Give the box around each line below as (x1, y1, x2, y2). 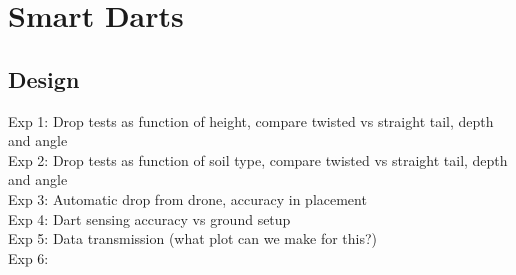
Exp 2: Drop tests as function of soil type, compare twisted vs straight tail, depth (8, 149, 508, 170)
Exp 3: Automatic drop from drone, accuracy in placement (8, 188, 367, 209)
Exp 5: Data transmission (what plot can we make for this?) (8, 228, 378, 249)
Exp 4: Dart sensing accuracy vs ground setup (8, 208, 291, 229)
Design (8, 63, 80, 94)
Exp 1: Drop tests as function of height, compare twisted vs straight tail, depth (8, 110, 494, 131)
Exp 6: (8, 247, 49, 268)
